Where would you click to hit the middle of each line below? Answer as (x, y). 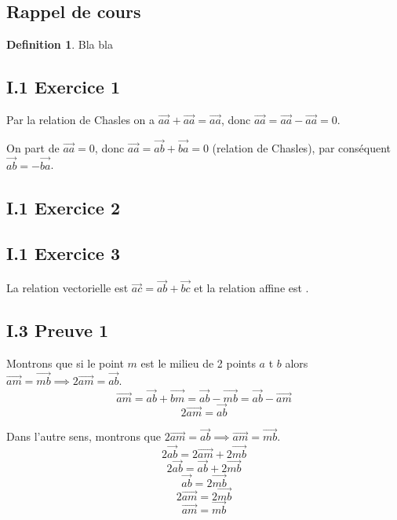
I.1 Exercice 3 (63, 253)
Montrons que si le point (65, 363)
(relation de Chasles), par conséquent (302, 147)
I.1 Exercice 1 (63, 87)
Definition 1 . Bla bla (60, 44)
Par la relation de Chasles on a (81, 119)
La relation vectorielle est (67, 288)
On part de (33, 147)
